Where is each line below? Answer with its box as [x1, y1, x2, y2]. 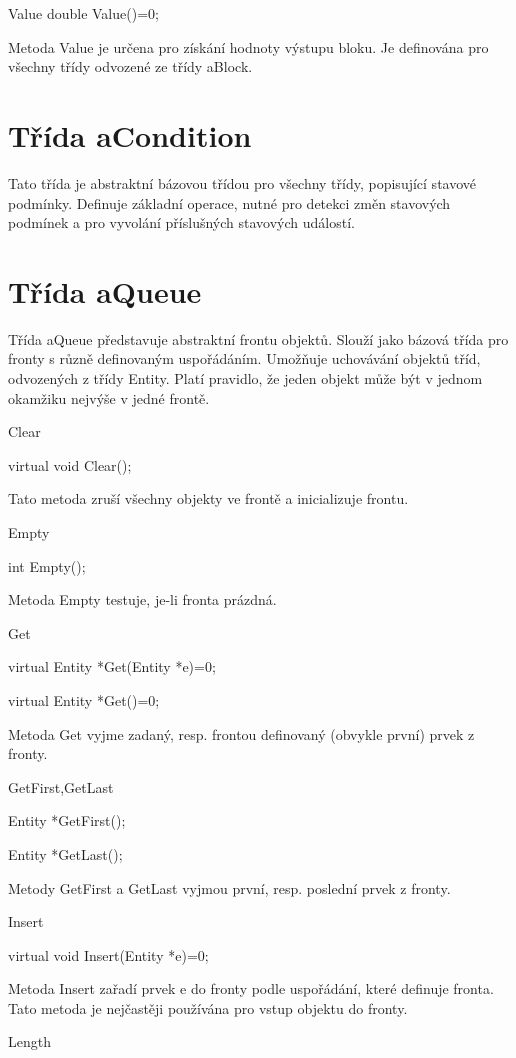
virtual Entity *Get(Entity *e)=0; [8, 656, 216, 677]
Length [8, 1031, 51, 1052]
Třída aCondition [8, 114, 252, 155]
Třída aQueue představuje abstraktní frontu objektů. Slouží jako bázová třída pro [8, 328, 509, 349]
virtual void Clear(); [8, 454, 132, 475]
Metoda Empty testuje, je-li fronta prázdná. [8, 589, 277, 610]
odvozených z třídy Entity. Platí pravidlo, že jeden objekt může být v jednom [8, 368, 483, 388]
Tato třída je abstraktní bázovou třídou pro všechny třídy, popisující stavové [8, 172, 477, 193]
